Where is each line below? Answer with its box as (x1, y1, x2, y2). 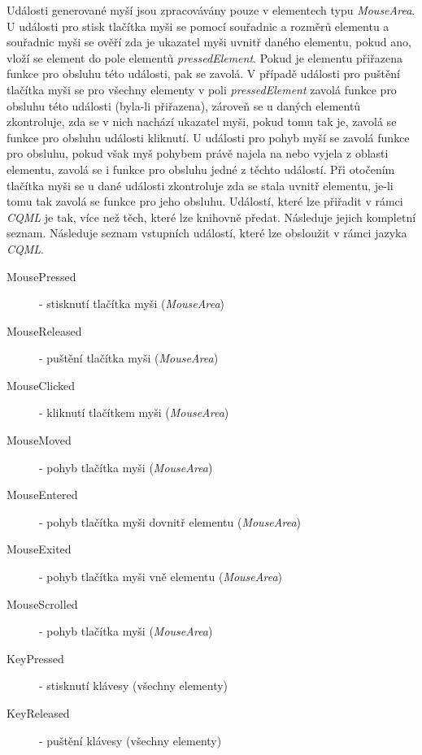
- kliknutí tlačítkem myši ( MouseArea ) (39, 404, 229, 421)
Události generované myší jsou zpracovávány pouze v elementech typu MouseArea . (7, 2, 415, 18)
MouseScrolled (7, 595, 78, 612)
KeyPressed (7, 649, 64, 666)
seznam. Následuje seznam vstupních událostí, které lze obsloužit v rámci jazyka (7, 224, 407, 241)
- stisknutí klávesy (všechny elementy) (39, 677, 228, 694)
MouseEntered (7, 486, 78, 503)
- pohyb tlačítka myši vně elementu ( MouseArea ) (39, 568, 283, 585)
